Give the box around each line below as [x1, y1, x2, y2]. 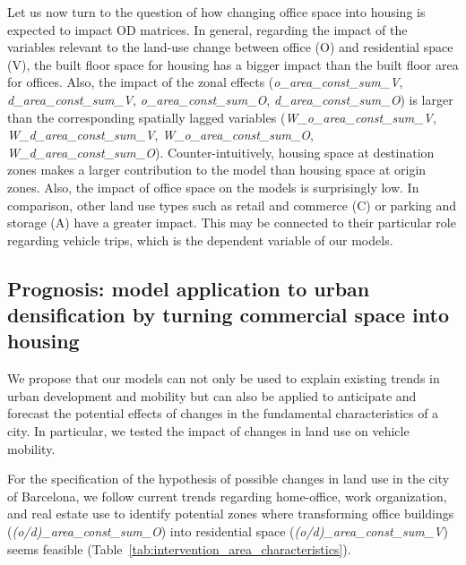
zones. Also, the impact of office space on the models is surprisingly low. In [7, 177, 419, 196]
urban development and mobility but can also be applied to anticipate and [7, 386, 417, 405]
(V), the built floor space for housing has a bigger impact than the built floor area [7, 55, 459, 73]
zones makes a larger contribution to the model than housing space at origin [7, 160, 427, 179]
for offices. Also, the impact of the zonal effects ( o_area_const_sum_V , [7, 73, 403, 91]
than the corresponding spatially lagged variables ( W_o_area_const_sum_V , [7, 107, 436, 126]
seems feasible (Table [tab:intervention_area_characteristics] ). [7, 539, 351, 558]
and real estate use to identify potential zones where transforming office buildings [7, 504, 454, 523]
